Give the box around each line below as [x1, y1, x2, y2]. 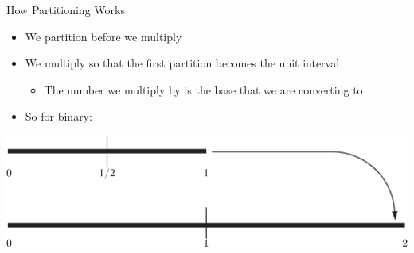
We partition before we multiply [25, 28, 182, 44]
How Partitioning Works [6, 2, 125, 17]
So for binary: [25, 108, 92, 125]
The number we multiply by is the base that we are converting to [44, 81, 363, 98]
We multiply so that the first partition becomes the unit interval [25, 55, 340, 71]
